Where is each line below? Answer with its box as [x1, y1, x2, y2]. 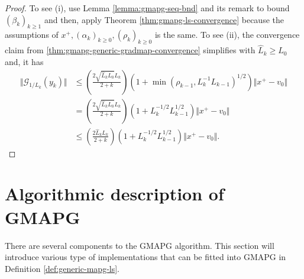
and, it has [5, 56, 44, 67]
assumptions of [5, 28, 59, 41]
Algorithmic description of [5, 181, 224, 206]
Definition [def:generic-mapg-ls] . [5, 262, 120, 274]
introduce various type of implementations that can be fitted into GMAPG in [5, 251, 286, 263]
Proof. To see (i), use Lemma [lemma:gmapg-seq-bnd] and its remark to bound [5, 2, 290, 14]
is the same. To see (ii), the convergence [154, 28, 300, 41]
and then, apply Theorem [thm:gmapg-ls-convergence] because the [44, 13, 284, 25]
